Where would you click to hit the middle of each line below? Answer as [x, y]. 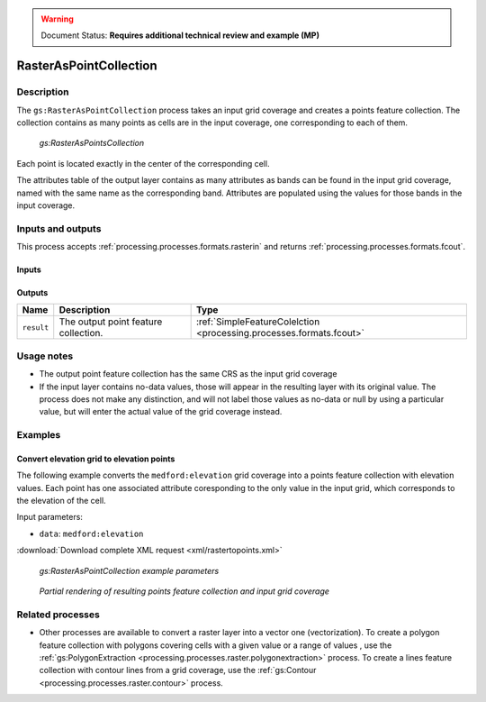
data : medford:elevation [91, 533]
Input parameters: [49, 517]
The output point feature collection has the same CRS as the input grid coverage [188, 374]
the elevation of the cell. [62, 501]
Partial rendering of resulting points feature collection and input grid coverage [184, 591]
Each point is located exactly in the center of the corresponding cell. [143, 163]
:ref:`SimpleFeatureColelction [258, 322]
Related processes [58, 615]
